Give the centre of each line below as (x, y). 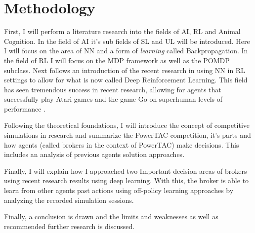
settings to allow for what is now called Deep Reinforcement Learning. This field (126, 80)
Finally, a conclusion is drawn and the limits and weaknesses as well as (111, 216)
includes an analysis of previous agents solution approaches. (94, 154)
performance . (25, 108)
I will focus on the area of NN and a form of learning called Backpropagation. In (126, 51)
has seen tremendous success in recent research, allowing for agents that (113, 89)
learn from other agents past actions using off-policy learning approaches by (119, 190)
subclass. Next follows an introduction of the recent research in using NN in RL (125, 70)
